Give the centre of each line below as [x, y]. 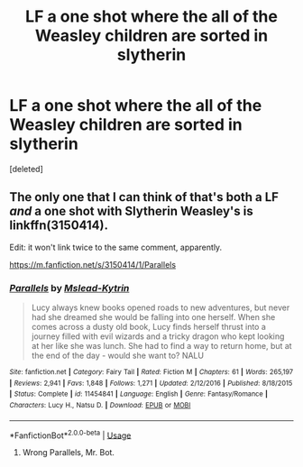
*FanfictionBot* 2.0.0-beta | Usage [70, 435]
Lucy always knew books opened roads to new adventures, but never [161, 307]
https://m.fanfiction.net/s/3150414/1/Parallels [93, 264]
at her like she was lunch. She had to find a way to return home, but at [161, 346]
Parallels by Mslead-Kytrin [69, 288]
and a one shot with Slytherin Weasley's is [132, 211]
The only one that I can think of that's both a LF [144, 197]
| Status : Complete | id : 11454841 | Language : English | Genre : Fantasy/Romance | [139, 394]
